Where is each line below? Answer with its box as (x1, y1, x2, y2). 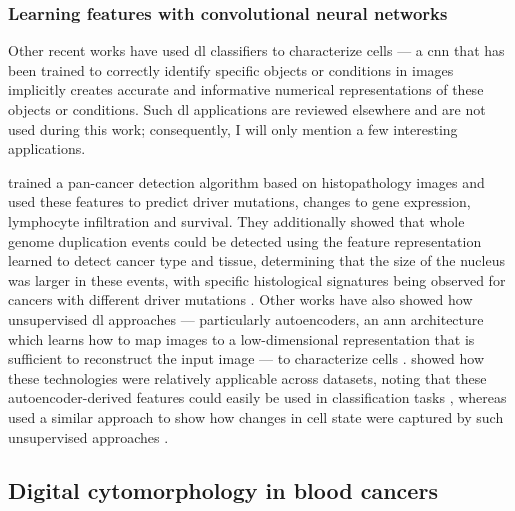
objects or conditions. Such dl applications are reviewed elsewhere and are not (8, 99, 486, 119)
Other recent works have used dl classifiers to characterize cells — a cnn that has (8, 40, 505, 61)
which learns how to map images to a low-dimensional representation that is (8, 328, 475, 349)
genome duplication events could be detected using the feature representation (8, 230, 482, 251)
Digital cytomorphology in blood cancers (8, 475, 438, 506)
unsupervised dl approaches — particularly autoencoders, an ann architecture (8, 308, 484, 329)
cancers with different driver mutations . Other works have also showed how (8, 289, 473, 310)
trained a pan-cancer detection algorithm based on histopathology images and (8, 171, 485, 192)
